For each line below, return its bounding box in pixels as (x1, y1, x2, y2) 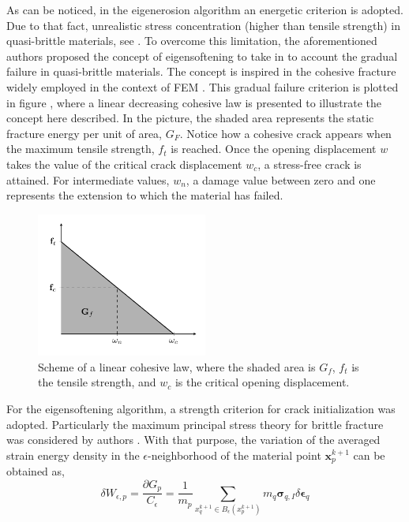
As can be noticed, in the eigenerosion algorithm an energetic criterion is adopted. (6, 2, 403, 17)
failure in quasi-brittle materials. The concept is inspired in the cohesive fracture (6, 63, 396, 80)
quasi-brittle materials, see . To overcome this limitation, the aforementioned (6, 32, 377, 49)
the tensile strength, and (38, 374, 156, 390)
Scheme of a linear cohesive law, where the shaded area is (38, 358, 316, 375)
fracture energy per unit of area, (6, 125, 162, 141)
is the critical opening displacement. (174, 374, 350, 390)
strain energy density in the (6, 446, 140, 463)
